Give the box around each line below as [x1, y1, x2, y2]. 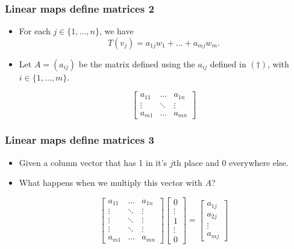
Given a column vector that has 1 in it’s [19, 156, 167, 168]
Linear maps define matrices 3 [5, 132, 154, 147]
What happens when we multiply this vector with [19, 176, 202, 189]
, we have [99, 25, 134, 37]
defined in [210, 57, 246, 70]
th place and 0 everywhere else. [173, 156, 289, 168]
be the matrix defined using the [78, 57, 195, 70]
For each [19, 25, 51, 37]
